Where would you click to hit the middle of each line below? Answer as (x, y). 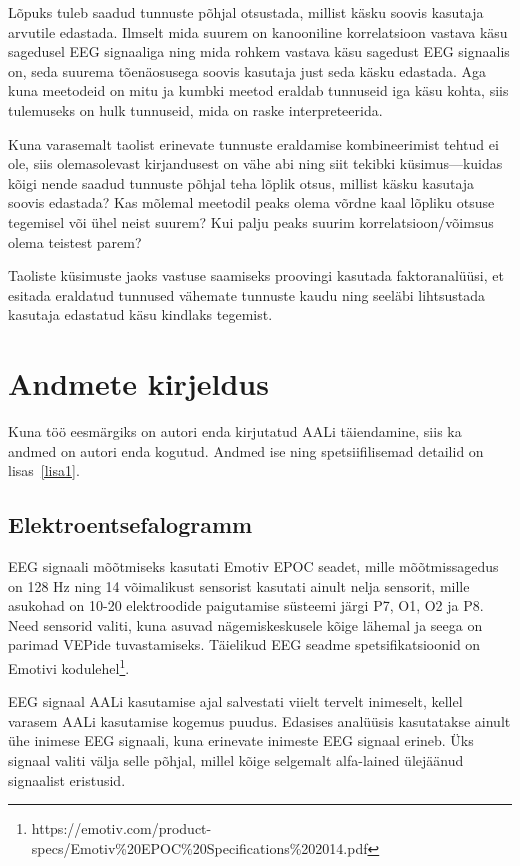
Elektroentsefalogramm (130, 524)
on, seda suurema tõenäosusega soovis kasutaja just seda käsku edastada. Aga (247, 70)
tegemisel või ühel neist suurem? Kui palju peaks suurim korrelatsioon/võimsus (251, 221)
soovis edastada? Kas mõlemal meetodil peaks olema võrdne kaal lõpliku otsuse (251, 202)
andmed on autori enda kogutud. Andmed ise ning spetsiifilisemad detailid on (246, 450)
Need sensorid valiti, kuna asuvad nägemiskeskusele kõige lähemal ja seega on (245, 624)
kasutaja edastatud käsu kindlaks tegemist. (140, 314)
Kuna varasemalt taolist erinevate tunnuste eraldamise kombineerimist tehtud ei (253, 143)
